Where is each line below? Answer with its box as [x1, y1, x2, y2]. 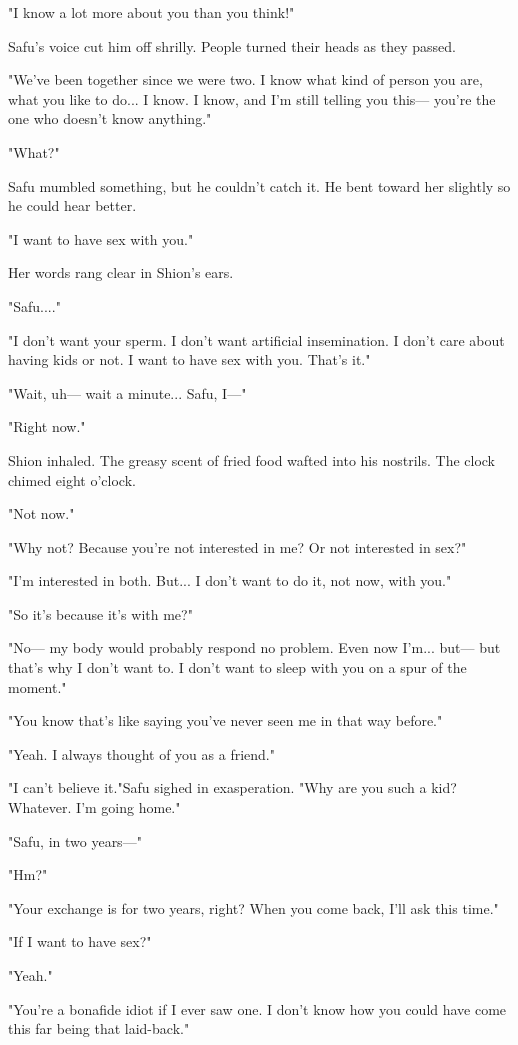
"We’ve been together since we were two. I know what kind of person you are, [8, 69, 483, 90]
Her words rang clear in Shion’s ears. [8, 262, 234, 283]
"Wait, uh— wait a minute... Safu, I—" [8, 382, 247, 403]
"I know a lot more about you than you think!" [8, 2, 295, 22]
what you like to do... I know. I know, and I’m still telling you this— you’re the [8, 88, 496, 109]
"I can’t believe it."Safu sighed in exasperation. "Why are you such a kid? [8, 777, 457, 798]
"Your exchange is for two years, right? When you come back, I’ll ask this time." [8, 897, 499, 918]
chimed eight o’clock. [8, 469, 136, 490]
